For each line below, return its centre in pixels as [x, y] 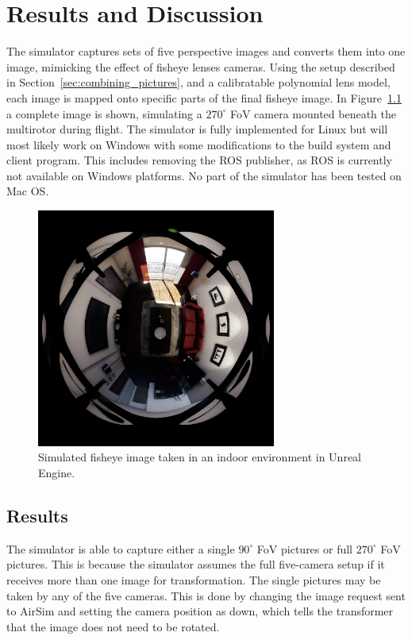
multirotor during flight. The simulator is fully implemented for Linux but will [197, 129]
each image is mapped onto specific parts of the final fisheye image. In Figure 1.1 [204, 97]
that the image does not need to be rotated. [113, 626]
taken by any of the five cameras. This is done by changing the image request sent [206, 595]
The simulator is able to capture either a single [121, 548]
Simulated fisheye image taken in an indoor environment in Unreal [200, 457]
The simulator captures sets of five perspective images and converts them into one [206, 51]
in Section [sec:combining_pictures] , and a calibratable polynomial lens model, [198, 82]
